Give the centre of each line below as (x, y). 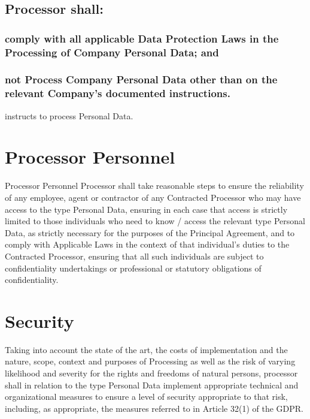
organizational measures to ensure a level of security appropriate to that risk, (146, 397)
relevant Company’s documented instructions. (118, 93)
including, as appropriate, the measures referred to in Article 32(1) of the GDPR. (154, 408)
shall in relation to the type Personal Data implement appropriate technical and (152, 385)
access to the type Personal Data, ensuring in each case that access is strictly (146, 209)
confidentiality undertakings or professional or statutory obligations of (133, 268)
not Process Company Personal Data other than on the (141, 79)
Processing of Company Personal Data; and (112, 52)
